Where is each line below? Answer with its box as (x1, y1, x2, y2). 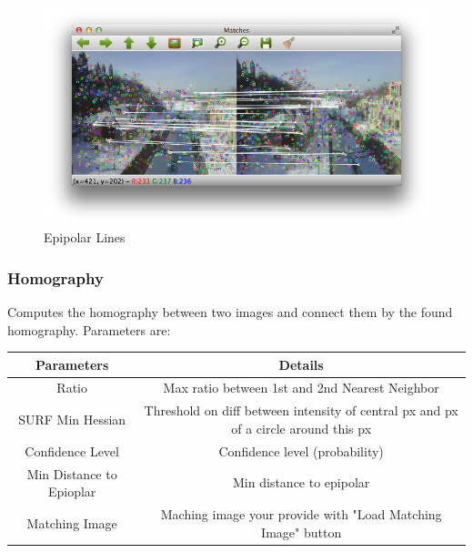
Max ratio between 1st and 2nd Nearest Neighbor (163, 378, 439, 397)
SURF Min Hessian (18, 410, 126, 429)
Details (278, 354, 324, 374)
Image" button (261, 522, 342, 541)
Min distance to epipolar (233, 473, 370, 492)
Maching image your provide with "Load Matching (160, 505, 442, 524)
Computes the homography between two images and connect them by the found (7, 302, 453, 321)
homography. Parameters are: (7, 320, 171, 339)
